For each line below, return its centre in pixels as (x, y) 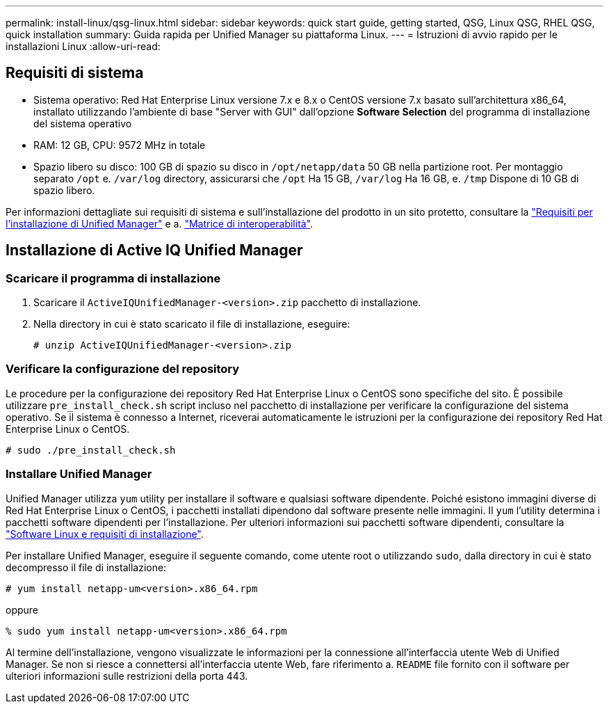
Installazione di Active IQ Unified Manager (154, 250)
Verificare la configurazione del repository (123, 369)
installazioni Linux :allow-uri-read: (83, 46)
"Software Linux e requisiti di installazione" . (105, 534)
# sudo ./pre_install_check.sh (91, 450)
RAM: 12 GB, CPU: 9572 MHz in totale (120, 145)
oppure (22, 610)
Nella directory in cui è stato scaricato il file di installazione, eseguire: (192, 324)
